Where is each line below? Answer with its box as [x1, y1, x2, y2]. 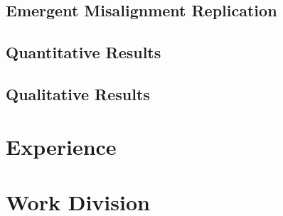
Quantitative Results [6, 41, 161, 63]
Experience [6, 131, 117, 161]
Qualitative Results [6, 82, 150, 104]
